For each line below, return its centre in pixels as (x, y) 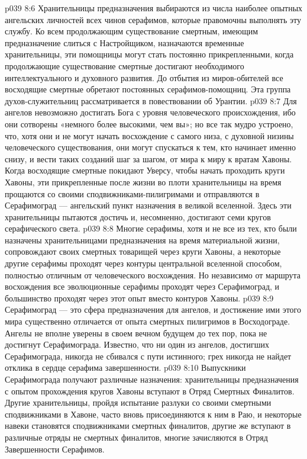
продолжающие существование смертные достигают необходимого (125, 65)
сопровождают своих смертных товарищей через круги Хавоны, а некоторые (143, 251)
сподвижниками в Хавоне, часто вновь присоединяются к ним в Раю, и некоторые (153, 414)
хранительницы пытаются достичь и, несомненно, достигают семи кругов (138, 216)
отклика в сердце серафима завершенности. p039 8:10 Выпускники (125, 367)
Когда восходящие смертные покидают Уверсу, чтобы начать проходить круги (145, 170)
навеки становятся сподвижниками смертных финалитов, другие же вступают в (148, 426)
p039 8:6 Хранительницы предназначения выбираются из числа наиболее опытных (154, 8)
